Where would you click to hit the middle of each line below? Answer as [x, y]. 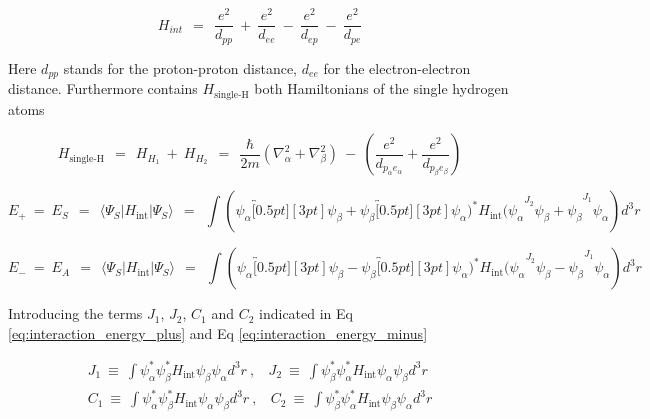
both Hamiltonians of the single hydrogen [381, 88]
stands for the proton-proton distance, [180, 67]
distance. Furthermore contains [103, 88]
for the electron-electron [397, 67]
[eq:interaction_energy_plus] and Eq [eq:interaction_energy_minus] [218, 332]
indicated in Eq [306, 313]
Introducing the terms [75, 313]
